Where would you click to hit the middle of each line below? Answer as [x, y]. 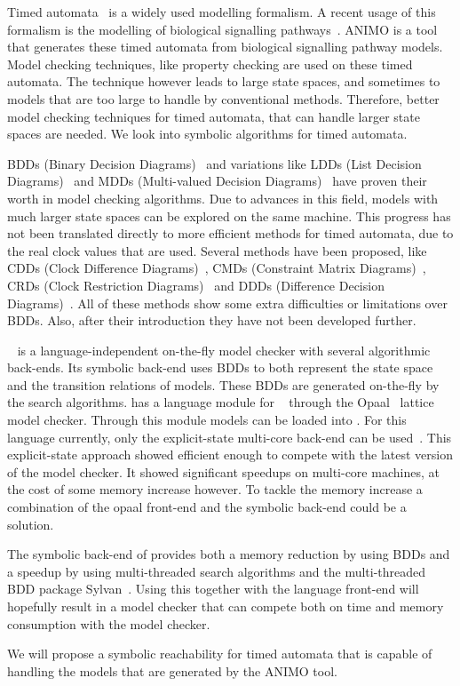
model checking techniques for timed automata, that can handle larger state [214, 116]
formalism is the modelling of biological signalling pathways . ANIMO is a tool [222, 29]
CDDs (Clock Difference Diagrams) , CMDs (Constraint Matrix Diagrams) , [217, 268]
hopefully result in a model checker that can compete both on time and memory [226, 606]
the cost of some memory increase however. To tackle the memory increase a [215, 489]
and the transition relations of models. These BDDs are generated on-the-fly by [223, 384]
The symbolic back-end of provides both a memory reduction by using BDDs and [229, 554]
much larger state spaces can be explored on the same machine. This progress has [229, 215]
